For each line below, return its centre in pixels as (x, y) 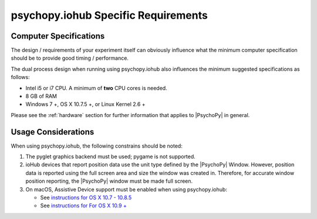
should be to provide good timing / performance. (70, 58)
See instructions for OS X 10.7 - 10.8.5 (86, 198)
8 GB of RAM (41, 96)
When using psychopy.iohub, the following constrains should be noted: (97, 146)
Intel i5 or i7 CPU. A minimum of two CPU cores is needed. (96, 88)
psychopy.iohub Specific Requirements (109, 15)
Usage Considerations (53, 132)
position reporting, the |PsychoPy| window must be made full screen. (109, 181)
